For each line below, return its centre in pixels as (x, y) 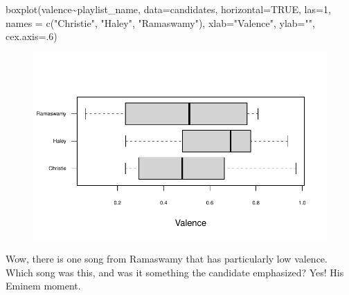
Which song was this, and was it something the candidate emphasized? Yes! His (175, 272)
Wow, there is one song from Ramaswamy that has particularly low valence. (167, 259)
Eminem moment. (43, 286)
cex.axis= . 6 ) (32, 36)
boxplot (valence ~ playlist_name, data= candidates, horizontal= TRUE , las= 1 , (168, 9)
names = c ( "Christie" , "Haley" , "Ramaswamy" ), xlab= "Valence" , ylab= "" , (160, 22)
